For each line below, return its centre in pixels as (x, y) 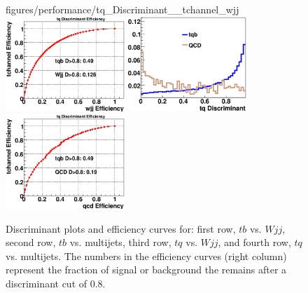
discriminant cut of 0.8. (56, 283)
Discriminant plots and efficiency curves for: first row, (121, 228)
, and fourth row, (254, 242)
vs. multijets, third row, (120, 242)
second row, (31, 242)
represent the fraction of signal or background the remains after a (146, 270)
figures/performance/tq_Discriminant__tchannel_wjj (122, 9)
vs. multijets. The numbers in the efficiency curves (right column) (146, 255)
